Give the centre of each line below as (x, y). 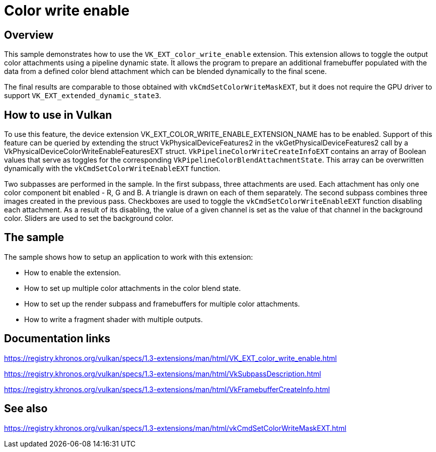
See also (26, 409)
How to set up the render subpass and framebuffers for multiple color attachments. (162, 304)
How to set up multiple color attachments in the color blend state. (133, 288)
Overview (29, 35)
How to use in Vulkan (58, 115)
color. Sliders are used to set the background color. (89, 218)
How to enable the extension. (73, 272)
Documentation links (57, 339)
